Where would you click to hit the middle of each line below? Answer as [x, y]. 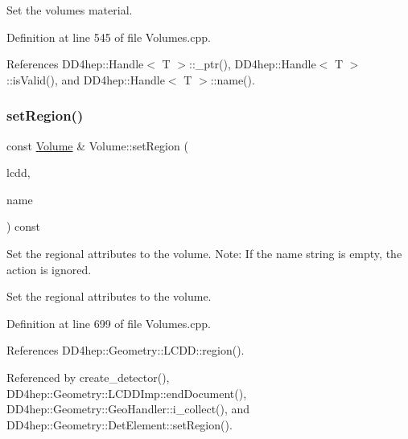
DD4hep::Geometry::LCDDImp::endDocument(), [127, 393]
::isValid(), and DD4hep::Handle [86, 79]
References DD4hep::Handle [75, 64]
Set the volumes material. [70, 10]
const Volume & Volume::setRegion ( [97, 145]
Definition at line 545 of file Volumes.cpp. [109, 37]
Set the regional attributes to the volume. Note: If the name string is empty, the [204, 253]
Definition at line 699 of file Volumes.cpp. [109, 323]
